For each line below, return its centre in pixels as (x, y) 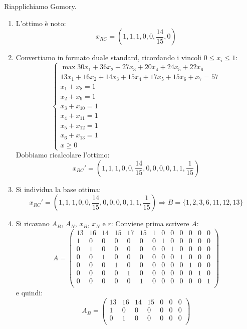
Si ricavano (33, 223)
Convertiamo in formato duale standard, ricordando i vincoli (108, 57)
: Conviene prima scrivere (150, 223)
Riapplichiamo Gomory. (40, 6)
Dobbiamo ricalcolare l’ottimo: (63, 155)
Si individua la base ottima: (58, 189)
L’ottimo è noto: (41, 23)
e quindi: (29, 293)
